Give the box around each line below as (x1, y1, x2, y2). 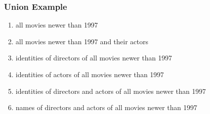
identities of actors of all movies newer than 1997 (15, 69, 164, 79)
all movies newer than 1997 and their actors (15, 36, 148, 46)
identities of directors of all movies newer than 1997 (15, 53, 172, 63)
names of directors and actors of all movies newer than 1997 (15, 102, 197, 113)
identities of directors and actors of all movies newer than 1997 (15, 85, 206, 96)
